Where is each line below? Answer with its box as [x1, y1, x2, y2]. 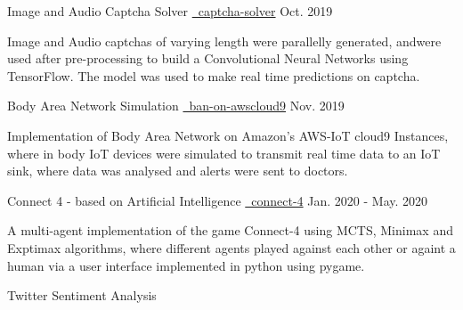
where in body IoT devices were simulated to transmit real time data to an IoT [7, 143, 441, 162]
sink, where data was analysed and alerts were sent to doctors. [7, 161, 348, 180]
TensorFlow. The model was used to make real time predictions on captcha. [7, 66, 420, 85]
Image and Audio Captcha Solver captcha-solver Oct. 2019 [7, 2, 333, 20]
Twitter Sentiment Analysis [7, 286, 157, 305]
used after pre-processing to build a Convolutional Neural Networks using [7, 49, 409, 68]
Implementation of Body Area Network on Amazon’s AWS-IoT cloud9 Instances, [7, 126, 449, 144]
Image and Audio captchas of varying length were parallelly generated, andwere [7, 31, 442, 50]
